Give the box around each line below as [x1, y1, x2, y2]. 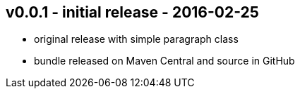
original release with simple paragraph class [34, 33, 239, 46]
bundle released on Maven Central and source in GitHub [34, 55, 295, 67]
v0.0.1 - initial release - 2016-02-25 [6, 4, 259, 21]
